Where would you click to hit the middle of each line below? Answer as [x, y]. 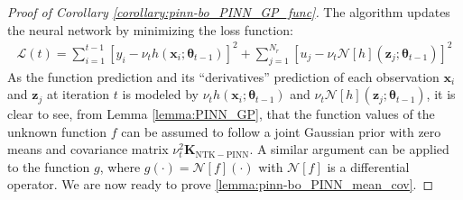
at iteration [78, 94]
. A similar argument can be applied [349, 149]
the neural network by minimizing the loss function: [150, 29]
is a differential [368, 166]
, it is [441, 94]
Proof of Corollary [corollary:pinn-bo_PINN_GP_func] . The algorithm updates [229, 12]
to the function [49, 166]
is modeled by [161, 94]
